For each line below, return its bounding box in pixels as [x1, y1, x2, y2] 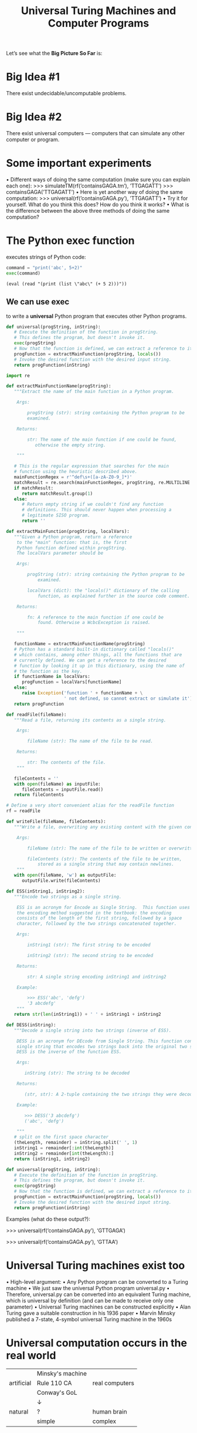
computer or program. [6, 136, 60, 143]
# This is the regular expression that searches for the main [13, 463, 169, 469]
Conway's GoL [37, 1388, 77, 1397]
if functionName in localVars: [13, 674, 91, 680]
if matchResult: [13, 485, 54, 491]
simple [37, 1417, 56, 1425]
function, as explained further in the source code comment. [37, 593, 191, 599]
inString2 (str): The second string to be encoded [27, 952, 154, 958]
